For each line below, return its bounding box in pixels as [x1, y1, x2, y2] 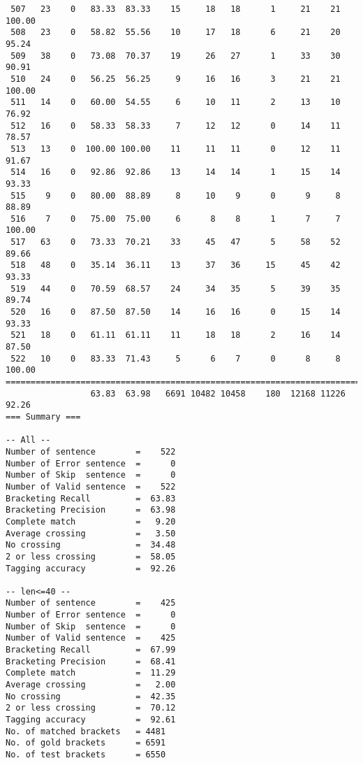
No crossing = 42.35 [6, 691, 176, 701]
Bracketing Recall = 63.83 [6, 493, 176, 504]
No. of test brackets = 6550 [6, 750, 166, 760]
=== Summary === [6, 411, 81, 422]
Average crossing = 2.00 [6, 680, 176, 690]
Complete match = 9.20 [6, 516, 176, 527]
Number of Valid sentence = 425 [6, 633, 176, 643]
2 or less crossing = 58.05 [6, 551, 176, 562]
